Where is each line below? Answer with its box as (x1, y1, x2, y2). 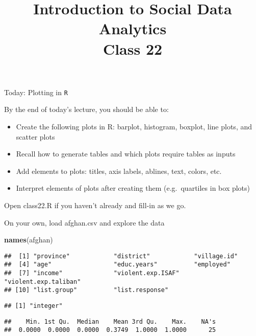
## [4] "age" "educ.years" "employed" (4, 261, 231, 268)
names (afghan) (4, 234, 53, 245)
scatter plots (16, 131, 55, 142)
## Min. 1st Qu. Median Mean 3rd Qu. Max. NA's (4, 318, 216, 325)
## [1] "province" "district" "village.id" (4, 252, 238, 260)
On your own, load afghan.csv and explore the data (4, 217, 165, 228)
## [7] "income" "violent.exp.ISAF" (4, 270, 180, 277)
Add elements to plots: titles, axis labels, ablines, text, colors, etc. (16, 165, 222, 176)
